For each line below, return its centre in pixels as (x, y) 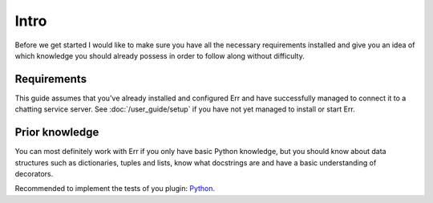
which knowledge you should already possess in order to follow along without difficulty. (160, 55)
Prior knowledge (57, 132)
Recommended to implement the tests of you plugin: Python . (115, 189)
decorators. (34, 173)
